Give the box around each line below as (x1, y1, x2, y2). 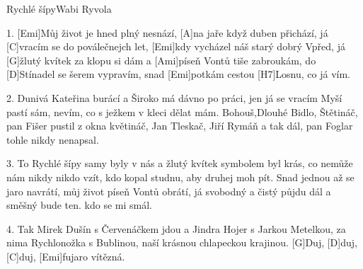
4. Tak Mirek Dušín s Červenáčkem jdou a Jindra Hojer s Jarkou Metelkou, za (6, 221, 346, 236)
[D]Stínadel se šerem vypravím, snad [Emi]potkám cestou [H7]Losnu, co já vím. (6, 67, 350, 81)
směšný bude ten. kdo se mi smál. (6, 198, 152, 212)
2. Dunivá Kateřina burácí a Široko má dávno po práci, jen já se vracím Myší (6, 90, 342, 105)
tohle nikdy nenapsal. (6, 132, 99, 147)
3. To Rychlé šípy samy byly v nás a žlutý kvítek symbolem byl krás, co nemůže (6, 156, 353, 171)
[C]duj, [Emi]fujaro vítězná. (6, 248, 125, 263)
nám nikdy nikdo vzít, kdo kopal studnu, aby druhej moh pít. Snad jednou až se (6, 169, 355, 184)
